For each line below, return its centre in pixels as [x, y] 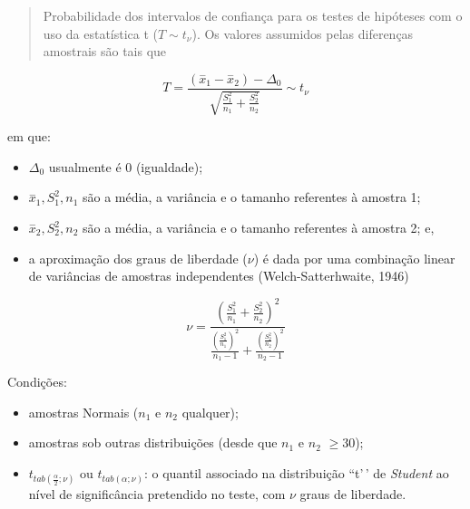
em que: [29, 136]
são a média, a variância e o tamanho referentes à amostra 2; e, [259, 228]
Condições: [37, 382]
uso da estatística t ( [101, 33]
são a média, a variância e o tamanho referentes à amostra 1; [252, 197]
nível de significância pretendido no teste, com [157, 494]
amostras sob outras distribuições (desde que [153, 442]
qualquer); [210, 412]
